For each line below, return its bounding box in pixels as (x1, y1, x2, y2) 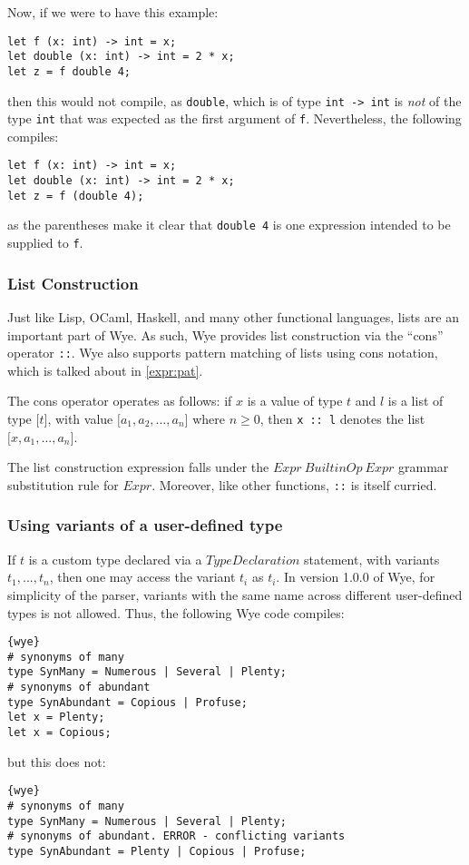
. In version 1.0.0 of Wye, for (276, 567, 435, 586)
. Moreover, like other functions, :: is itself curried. (151, 475, 437, 494)
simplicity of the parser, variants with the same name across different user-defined (7, 585, 463, 604)
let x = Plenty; (7, 711, 105, 724)
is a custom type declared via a (28, 549, 202, 568)
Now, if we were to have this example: (7, 3, 219, 21)
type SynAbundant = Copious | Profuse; (7, 695, 248, 709)
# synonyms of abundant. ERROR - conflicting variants (7, 830, 346, 843)
